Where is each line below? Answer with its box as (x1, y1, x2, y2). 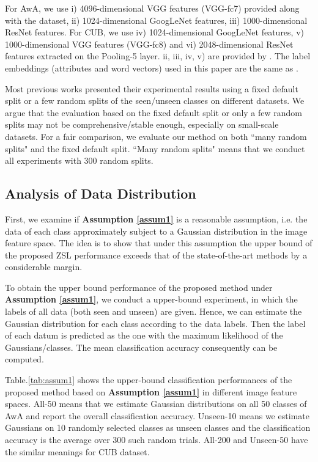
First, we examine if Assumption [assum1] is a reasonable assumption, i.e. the (5, 212, 308, 225)
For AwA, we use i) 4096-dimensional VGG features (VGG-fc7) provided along (5, 2, 300, 14)
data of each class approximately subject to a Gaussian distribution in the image (5, 224, 308, 237)
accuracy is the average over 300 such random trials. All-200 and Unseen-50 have (5, 433, 308, 446)
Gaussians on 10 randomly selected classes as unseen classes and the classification (5, 421, 311, 434)
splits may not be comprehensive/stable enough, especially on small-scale (5, 118, 279, 131)
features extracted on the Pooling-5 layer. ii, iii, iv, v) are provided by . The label (5, 50, 311, 62)
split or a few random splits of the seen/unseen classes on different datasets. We (5, 94, 305, 107)
